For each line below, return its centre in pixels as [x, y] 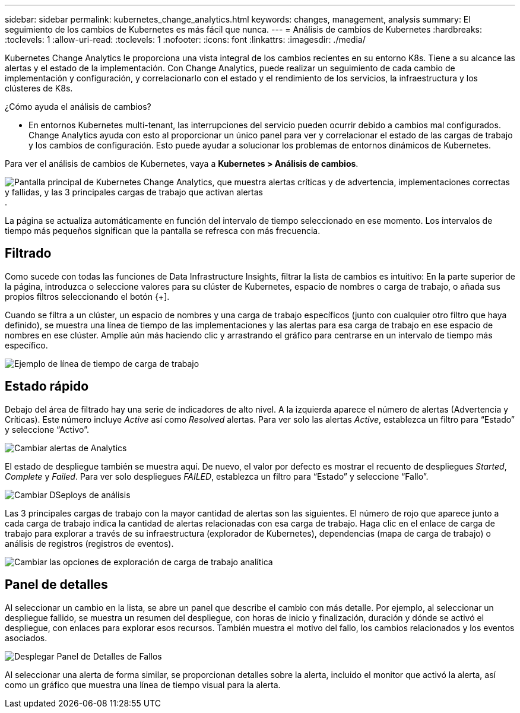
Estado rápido [47, 386]
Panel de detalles [56, 585]
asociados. [26, 638]
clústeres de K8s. [39, 88]
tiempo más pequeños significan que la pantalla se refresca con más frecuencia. [163, 231]
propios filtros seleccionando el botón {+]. [87, 296]
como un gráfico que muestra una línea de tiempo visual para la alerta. [143, 685]
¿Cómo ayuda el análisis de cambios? [78, 107]
